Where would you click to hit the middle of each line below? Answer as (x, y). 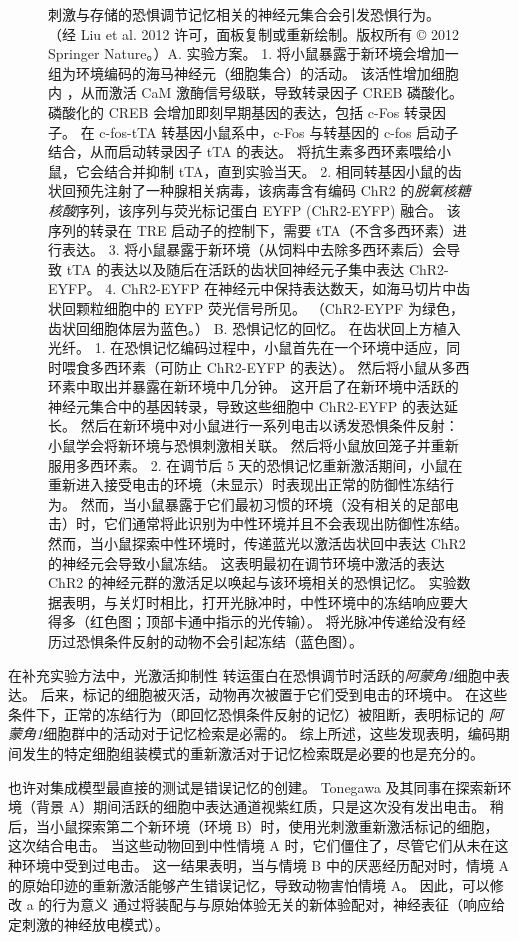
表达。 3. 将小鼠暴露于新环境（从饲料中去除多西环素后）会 (254, 249)
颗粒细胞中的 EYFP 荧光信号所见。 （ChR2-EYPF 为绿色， (269, 307)
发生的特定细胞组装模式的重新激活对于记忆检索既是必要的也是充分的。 (252, 752)
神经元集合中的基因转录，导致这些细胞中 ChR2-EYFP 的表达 (246, 405)
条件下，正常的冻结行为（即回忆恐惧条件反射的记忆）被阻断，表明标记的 (246, 713)
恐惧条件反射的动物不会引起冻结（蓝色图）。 (219, 641)
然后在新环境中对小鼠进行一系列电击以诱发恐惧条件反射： (269, 425)
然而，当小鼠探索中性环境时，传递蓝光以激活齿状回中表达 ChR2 (257, 543)
